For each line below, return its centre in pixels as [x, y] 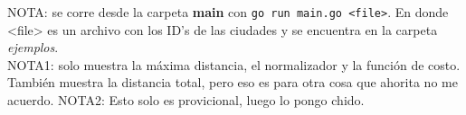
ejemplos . [33, 47]
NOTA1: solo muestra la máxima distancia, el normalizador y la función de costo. [234, 64]
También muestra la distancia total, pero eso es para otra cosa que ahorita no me [233, 82]
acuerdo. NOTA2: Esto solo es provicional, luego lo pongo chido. [186, 100]
